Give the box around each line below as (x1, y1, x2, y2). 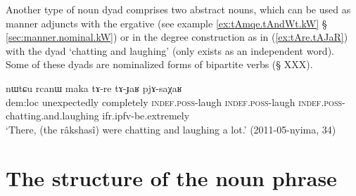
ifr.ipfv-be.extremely (102, 108, 190, 123)
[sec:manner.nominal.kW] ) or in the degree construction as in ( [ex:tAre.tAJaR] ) (6, 30, 348, 44)
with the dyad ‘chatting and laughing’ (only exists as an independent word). (6, 43, 334, 58)
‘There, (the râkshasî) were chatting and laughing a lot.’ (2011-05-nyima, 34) (6, 122, 336, 136)
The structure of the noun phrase (6, 163, 337, 192)
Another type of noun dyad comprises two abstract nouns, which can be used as (6, 2, 351, 16)
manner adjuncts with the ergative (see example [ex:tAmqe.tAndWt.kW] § (6, 15, 327, 30)
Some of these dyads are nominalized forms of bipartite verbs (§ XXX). (6, 57, 313, 72)
